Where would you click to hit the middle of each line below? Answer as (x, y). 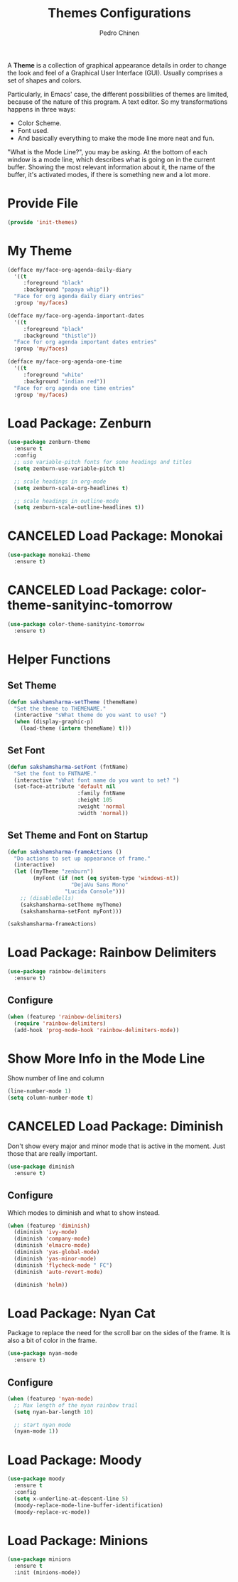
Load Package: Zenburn (80, 423)
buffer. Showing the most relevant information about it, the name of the (111, 167)
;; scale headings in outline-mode (66, 501)
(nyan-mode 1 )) (36, 1431)
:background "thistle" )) (60, 336)
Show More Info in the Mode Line (106, 1058)
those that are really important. (53, 1153)
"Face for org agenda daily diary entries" (79, 297)
